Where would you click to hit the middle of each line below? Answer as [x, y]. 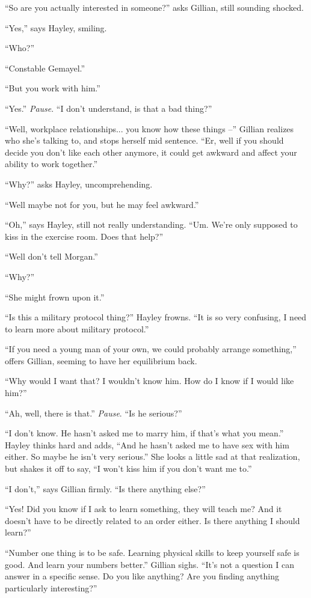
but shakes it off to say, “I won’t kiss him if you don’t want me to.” [128, 468]
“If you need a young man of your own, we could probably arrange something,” [151, 349]
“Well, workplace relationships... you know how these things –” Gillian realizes [149, 128]
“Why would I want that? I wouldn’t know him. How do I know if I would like [149, 381]
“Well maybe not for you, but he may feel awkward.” [102, 204]
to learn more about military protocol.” [77, 328]
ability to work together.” [51, 164]
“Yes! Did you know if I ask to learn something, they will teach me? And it [143, 509]
